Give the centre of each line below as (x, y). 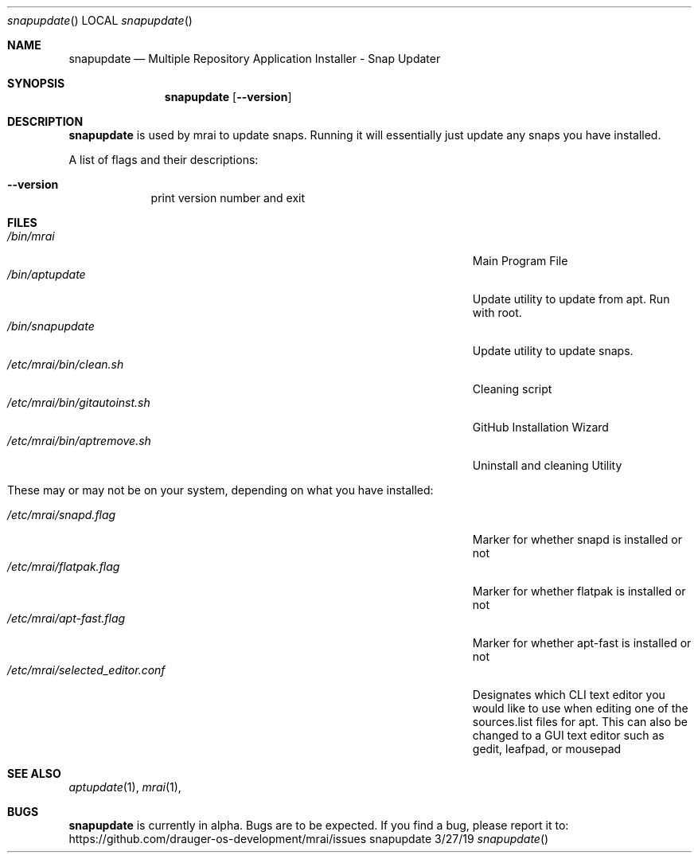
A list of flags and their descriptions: (164, 160)
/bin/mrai (31, 236)
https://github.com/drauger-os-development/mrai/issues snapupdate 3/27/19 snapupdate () (309, 839)
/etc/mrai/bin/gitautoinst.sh (79, 402)
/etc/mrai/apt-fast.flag (66, 618)
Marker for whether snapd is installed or (577, 539)
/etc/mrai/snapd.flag (62, 515)
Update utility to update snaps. (553, 351)
